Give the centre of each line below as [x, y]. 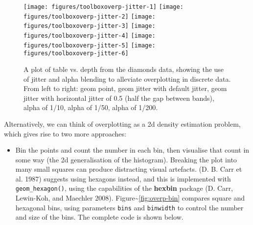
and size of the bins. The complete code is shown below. [99, 217]
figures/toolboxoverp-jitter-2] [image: [90, 16]
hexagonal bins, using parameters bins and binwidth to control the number [129, 207]
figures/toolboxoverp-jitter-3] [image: [90, 26]
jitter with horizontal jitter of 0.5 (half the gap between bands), [119, 98]
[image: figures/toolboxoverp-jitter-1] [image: [103, 7]
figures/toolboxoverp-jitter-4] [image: [90, 35]
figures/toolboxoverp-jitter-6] [76, 54]
